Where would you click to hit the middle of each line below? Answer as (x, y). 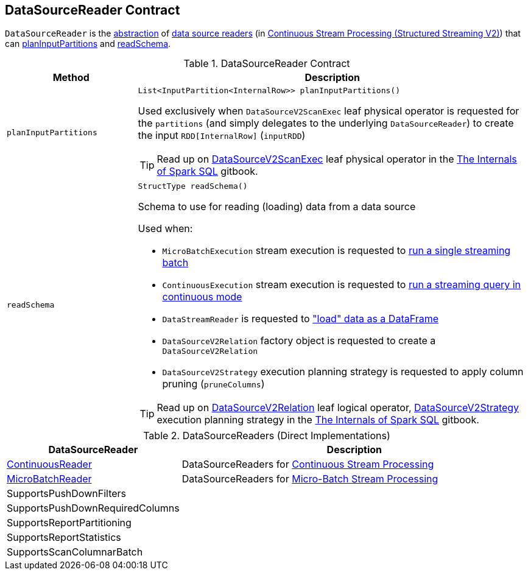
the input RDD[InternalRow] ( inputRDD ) (222, 136)
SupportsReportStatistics (64, 538)
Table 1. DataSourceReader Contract (267, 64)
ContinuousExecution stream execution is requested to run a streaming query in (342, 285)
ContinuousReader (49, 464)
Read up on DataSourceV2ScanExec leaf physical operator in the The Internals (337, 159)
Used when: (165, 229)
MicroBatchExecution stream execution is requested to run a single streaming (336, 251)
